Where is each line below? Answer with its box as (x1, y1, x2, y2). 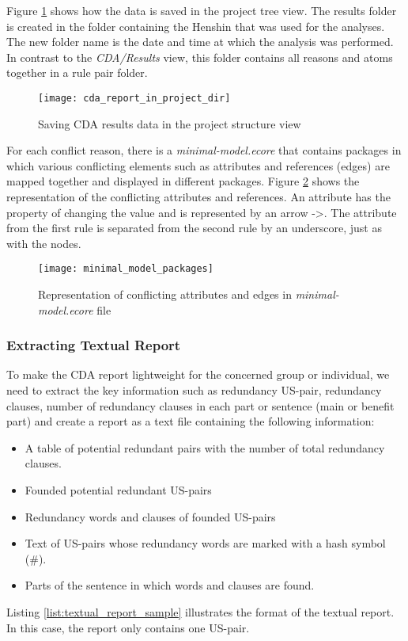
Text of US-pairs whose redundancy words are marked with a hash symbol (25, 535, 386, 551)
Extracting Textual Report (6, 335, 181, 355)
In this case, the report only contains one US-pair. (6, 619, 250, 635)
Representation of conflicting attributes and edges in (38, 286, 292, 303)
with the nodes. (6, 235, 81, 251)
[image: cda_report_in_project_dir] (38, 92, 231, 104)
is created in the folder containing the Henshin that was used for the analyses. (6, 17, 385, 34)
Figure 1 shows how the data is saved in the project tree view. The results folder (6, 2, 397, 18)
